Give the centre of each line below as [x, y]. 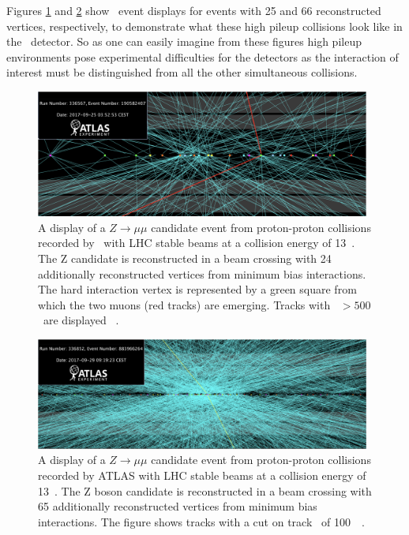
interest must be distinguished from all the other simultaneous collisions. [182, 72]
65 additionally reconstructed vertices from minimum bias [178, 506]
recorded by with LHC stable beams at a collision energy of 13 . [197, 243]
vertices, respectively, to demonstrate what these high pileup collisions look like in [204, 26]
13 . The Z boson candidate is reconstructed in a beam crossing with [205, 490]
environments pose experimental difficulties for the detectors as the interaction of [203, 56]
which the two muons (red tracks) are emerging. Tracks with [184, 304]
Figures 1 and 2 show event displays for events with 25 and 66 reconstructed [194, 10]
